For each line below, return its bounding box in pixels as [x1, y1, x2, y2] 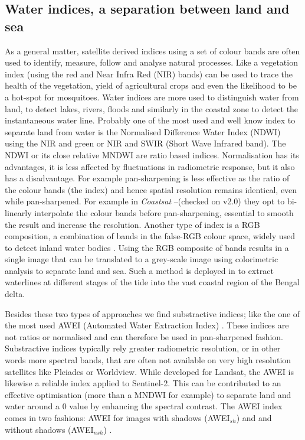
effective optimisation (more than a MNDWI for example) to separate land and [5, 388, 291, 400]
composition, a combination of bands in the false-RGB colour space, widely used [5, 230, 296, 242]
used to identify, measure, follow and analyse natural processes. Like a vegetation [5, 56, 298, 69]
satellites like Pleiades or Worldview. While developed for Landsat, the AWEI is [5, 365, 294, 377]
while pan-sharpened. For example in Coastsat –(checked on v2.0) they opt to [5, 195, 285, 207]
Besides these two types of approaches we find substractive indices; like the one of [5, 307, 300, 320]
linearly [5, 206, 32, 219]
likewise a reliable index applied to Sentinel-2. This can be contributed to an [5, 377, 281, 389]
